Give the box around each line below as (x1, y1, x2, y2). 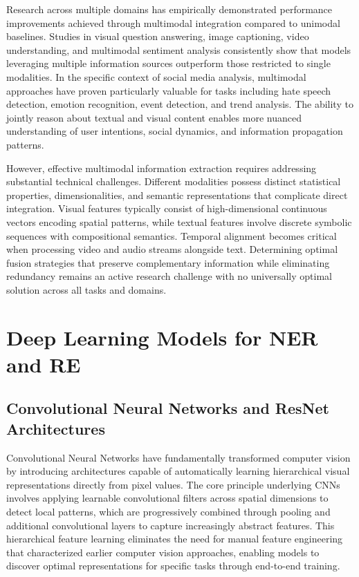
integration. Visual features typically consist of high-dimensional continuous (6, 201, 327, 216)
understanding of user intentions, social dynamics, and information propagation (6, 124, 343, 138)
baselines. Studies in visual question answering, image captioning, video (6, 29, 309, 44)
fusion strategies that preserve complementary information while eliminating (6, 255, 330, 269)
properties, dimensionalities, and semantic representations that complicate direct (6, 187, 348, 202)
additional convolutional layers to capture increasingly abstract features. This (6, 518, 335, 532)
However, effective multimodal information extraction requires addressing (6, 160, 317, 175)
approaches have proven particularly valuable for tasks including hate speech (6, 83, 331, 97)
